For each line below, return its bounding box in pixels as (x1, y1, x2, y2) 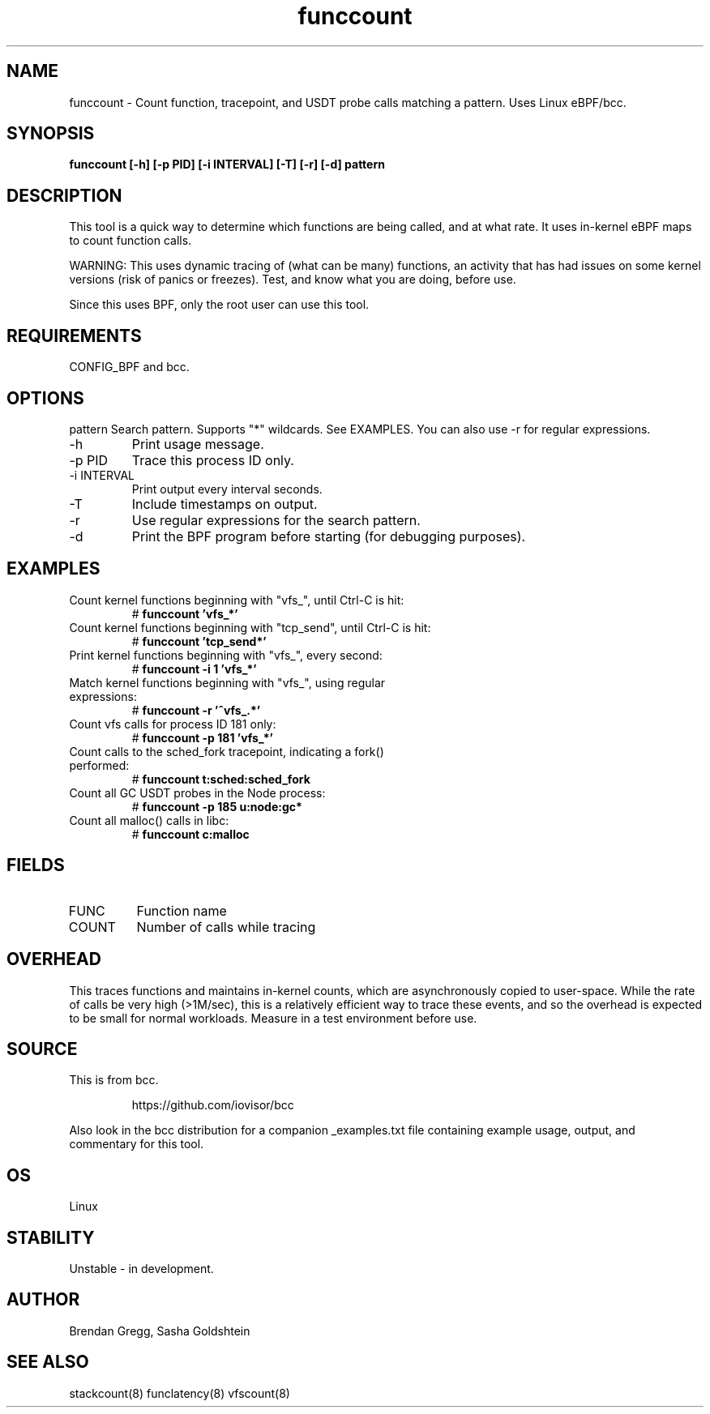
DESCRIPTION (6, 185, 122, 206)
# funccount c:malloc (131, 827, 250, 841)
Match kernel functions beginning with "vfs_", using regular (69, 675, 386, 690)
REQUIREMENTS (6, 325, 142, 346)
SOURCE (6, 1038, 78, 1059)
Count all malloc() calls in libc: (69, 813, 229, 827)
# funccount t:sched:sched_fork (131, 771, 310, 786)
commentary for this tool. (69, 1137, 204, 1151)
